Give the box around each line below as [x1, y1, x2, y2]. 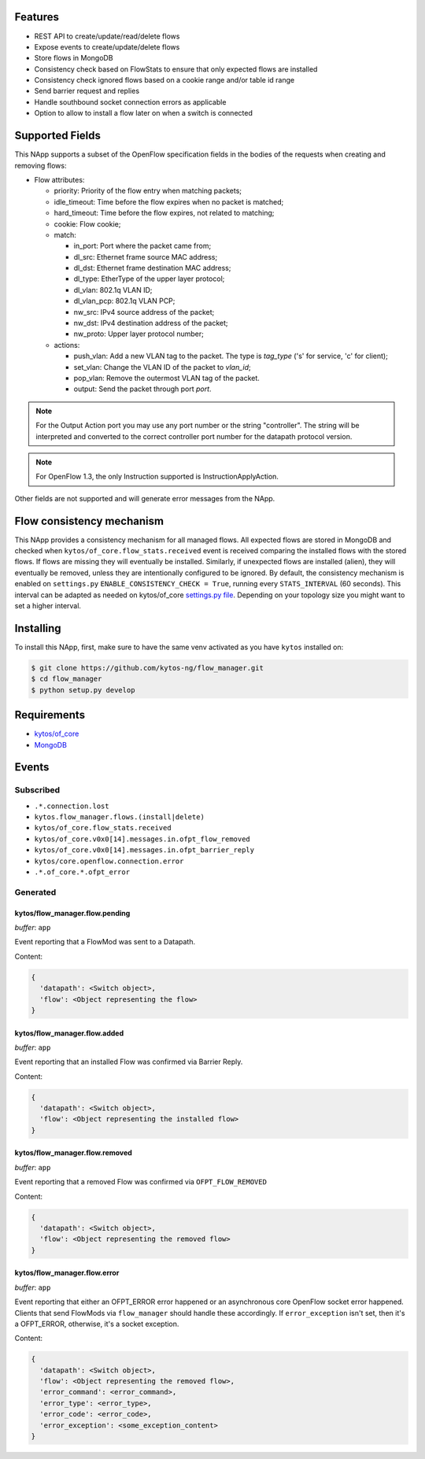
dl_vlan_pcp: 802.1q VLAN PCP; [73, 296, 176, 306]
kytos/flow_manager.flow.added [14, 1028, 124, 1038]
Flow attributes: [34, 175, 85, 184]
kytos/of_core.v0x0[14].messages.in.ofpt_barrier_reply [34, 846, 255, 855]
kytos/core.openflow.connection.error [34, 856, 184, 866]
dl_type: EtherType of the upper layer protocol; [73, 274, 225, 283]
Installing [14, 622, 62, 635]
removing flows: [14, 161, 67, 170]
